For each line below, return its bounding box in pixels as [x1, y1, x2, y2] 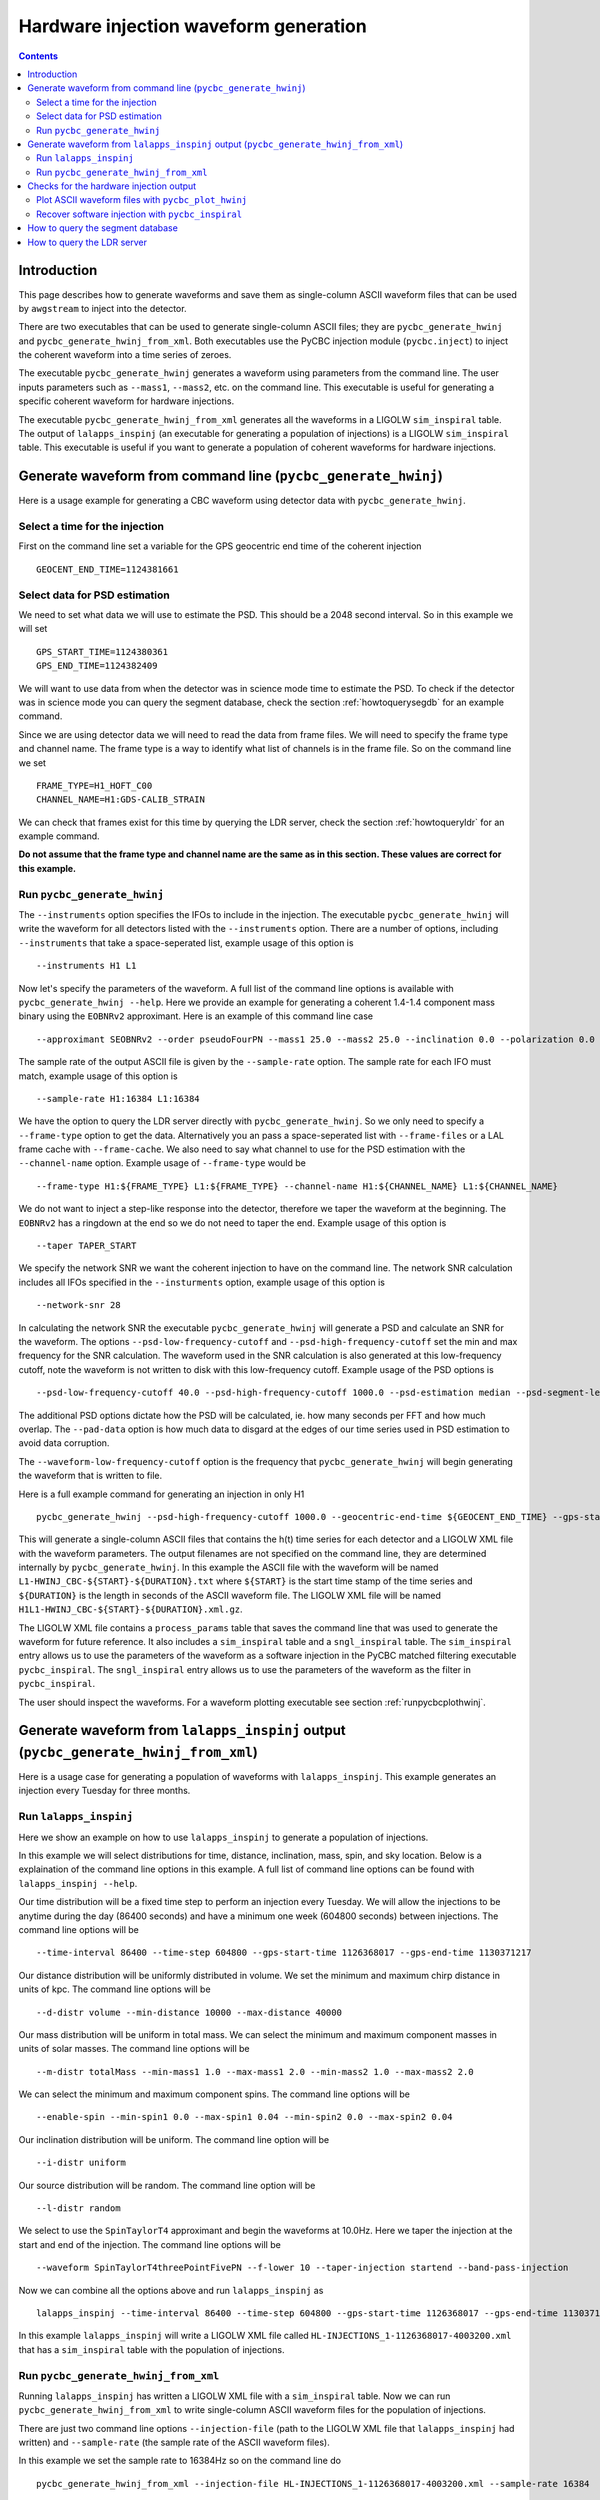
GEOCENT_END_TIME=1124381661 [36, 563, 179, 575]
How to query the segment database [27, 222, 179, 234]
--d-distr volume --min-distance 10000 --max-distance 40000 [36, 2006, 342, 2018]
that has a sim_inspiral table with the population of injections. [18, 2343, 285, 2355]
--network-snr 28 [36, 1300, 121, 1311]
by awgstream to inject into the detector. [18, 302, 187, 314]
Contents [18, 50, 59, 62]
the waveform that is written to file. [18, 1470, 163, 1482]
